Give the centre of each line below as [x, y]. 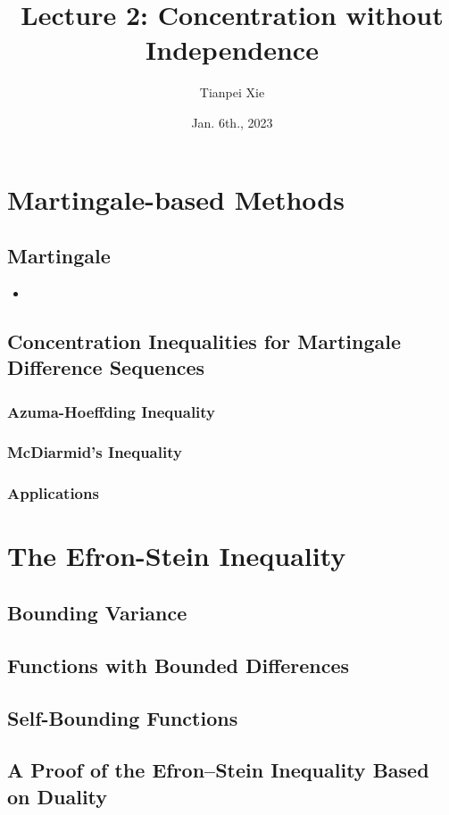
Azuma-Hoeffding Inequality [112, 411]
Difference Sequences [106, 367]
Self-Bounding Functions [123, 717]
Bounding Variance [97, 612]
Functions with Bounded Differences [179, 665]
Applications [53, 493]
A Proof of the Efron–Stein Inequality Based [218, 770]
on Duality [58, 796]
